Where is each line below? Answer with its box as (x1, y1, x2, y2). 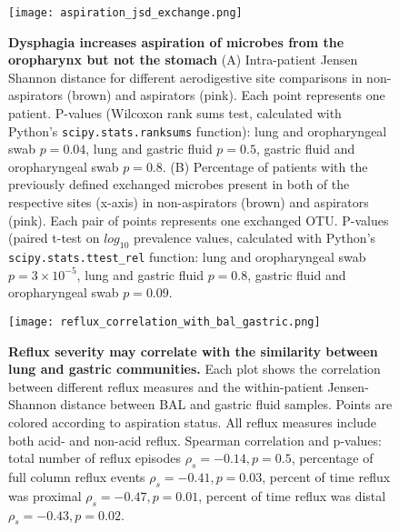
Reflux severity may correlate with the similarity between (8, 341, 378, 360)
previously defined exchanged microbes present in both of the (8, 175, 350, 194)
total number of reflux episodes (8, 448, 182, 467)
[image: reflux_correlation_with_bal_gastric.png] (8, 315, 321, 328)
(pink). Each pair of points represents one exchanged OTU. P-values (8, 210, 389, 229)
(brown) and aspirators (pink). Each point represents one (66, 85, 385, 105)
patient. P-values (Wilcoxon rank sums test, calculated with (8, 104, 342, 123)
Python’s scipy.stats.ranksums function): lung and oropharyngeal (8, 121, 387, 140)
